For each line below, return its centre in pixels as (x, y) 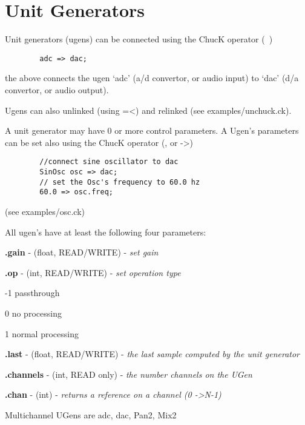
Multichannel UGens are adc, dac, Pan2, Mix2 (91, 414)
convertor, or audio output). (57, 89)
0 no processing (33, 313)
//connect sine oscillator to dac (109, 162)
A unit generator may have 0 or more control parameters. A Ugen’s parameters (152, 130)
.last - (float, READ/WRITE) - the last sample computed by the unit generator (152, 354)
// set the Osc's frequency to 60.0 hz (120, 182)
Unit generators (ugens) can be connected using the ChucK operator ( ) (139, 39)
